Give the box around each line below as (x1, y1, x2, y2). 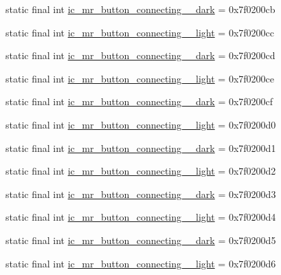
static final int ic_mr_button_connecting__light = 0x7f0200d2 (5, 164, 276, 178)
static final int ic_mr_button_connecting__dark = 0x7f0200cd (5, 48, 276, 63)
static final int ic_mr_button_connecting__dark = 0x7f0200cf (5, 94, 273, 109)
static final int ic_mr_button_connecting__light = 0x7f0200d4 (5, 210, 276, 224)
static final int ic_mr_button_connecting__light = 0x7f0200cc (5, 25, 274, 39)
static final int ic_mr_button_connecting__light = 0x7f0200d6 (5, 256, 276, 270)
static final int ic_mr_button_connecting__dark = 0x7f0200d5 (5, 232, 276, 247)
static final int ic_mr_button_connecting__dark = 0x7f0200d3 (5, 186, 276, 201)
